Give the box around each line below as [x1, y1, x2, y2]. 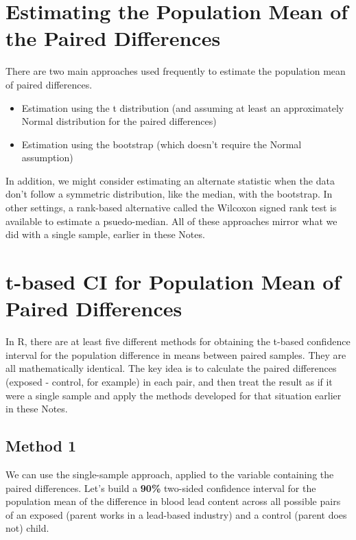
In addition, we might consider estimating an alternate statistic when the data [5, 173, 335, 187]
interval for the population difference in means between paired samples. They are [5, 347, 346, 362]
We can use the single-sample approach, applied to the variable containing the [5, 467, 334, 481]
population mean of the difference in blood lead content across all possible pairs [5, 494, 341, 508]
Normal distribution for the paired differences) [21, 114, 217, 128]
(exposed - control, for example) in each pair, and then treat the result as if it [5, 374, 333, 388]
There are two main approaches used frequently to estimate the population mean [5, 64, 346, 78]
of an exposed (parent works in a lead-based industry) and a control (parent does [5, 507, 347, 521]
